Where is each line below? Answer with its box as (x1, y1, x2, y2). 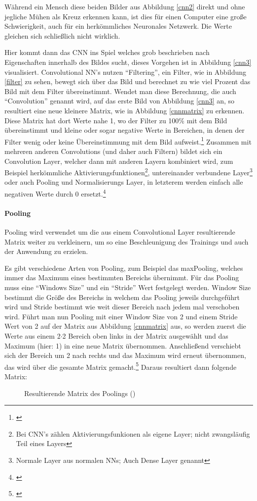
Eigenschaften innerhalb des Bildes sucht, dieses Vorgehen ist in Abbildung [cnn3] (4, 56, 252, 67)
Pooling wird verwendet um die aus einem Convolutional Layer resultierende (4, 227, 235, 237)
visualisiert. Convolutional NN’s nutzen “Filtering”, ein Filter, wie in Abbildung (4, 66, 247, 77)
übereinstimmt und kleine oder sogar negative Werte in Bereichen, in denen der (4, 125, 245, 135)
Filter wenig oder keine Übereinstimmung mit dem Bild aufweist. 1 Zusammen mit (4, 135, 252, 147)
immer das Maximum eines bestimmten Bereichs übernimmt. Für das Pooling (4, 272, 239, 283)
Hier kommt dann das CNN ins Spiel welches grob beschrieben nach (4, 47, 210, 57)
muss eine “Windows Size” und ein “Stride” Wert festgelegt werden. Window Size (4, 282, 251, 293)
